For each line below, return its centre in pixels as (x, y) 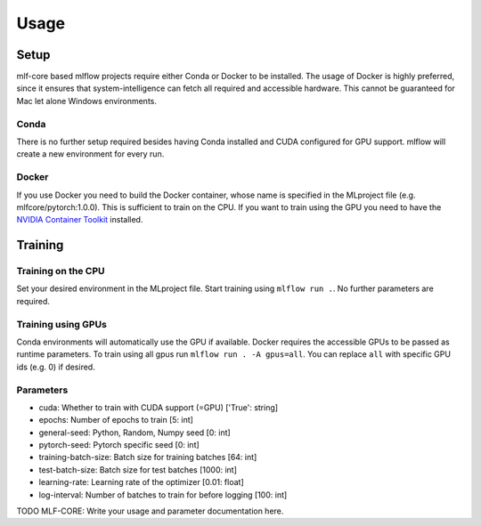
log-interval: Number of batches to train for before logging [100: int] (163, 495)
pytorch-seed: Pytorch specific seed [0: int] (119, 445)
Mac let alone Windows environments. (87, 101)
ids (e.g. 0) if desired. (56, 367)
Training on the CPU (61, 271)
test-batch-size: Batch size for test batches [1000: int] (138, 469)
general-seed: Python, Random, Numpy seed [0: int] (135, 433)
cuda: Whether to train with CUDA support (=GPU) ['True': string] (159, 407)
